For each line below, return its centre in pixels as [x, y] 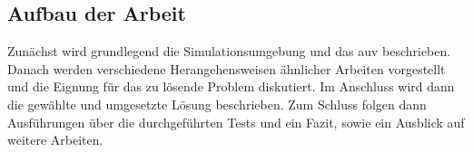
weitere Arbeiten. [55, 140]
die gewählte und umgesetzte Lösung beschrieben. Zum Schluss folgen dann [217, 104]
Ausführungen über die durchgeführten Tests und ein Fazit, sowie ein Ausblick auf [236, 122]
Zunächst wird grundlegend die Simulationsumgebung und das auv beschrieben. [229, 51]
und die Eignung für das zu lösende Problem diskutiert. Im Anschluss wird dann [231, 86]
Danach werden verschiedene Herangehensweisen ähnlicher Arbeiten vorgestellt [227, 68]
